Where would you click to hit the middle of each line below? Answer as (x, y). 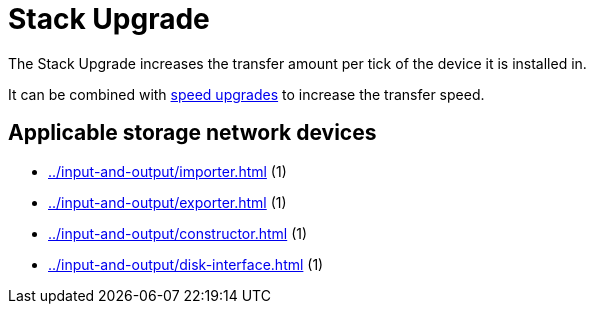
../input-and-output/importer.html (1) (167, 171)
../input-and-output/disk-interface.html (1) (186, 264)
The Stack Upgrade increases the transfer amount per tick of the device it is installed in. (297, 63)
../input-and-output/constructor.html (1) (178, 233)
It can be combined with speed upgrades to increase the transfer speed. (246, 94)
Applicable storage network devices (192, 133)
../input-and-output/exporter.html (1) (167, 202)
